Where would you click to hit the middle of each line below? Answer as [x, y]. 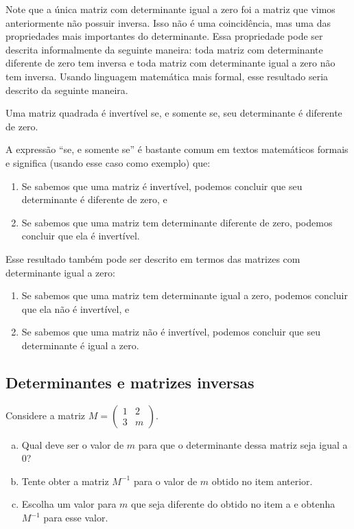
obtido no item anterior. [262, 481]
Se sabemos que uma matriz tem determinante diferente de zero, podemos [177, 222]
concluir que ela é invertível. [81, 236]
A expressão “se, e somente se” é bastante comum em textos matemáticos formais [177, 149]
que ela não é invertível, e [75, 308]
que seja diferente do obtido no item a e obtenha [233, 504]
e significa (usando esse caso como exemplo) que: [108, 162]
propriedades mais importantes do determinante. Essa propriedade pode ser [164, 36]
